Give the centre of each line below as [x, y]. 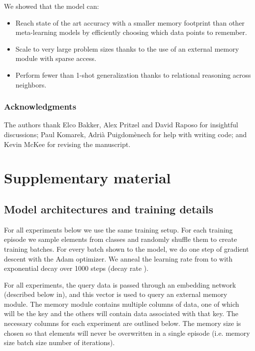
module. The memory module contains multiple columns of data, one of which [122, 304]
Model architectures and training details [109, 209]
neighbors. [31, 84]
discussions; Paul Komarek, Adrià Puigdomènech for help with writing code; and [126, 134]
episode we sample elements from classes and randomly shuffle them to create [121, 239]
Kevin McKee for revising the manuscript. [67, 144]
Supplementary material [87, 178]
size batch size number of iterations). [59, 342]
